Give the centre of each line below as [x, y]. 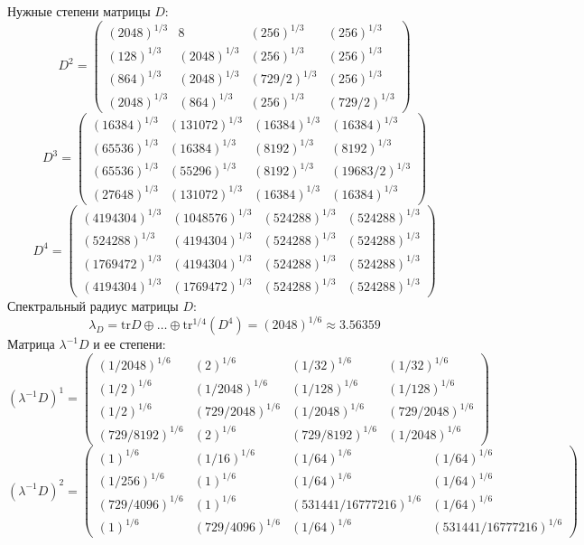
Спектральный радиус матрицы [93, 306]
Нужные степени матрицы [79, 11]
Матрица [31, 344]
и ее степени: [130, 344]
